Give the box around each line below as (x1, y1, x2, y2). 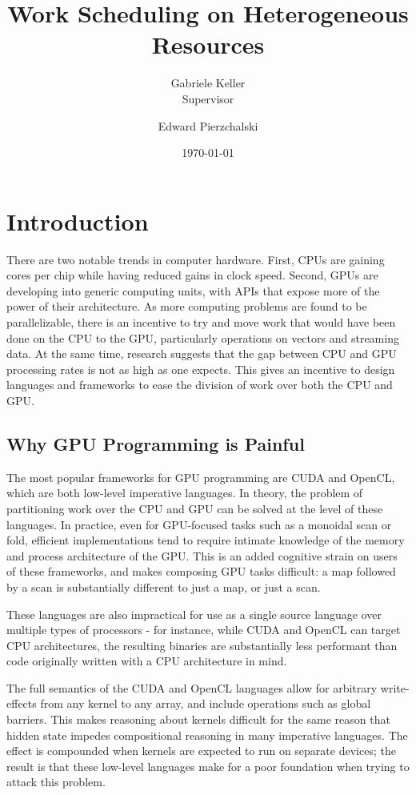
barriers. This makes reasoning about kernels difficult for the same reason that (6, 711, 390, 728)
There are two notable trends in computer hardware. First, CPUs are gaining (6, 251, 385, 267)
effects (6, 695, 37, 712)
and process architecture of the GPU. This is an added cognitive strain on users (6, 547, 398, 564)
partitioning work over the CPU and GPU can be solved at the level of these (6, 500, 383, 516)
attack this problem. (6, 773, 106, 790)
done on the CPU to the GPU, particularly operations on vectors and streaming (6, 329, 399, 346)
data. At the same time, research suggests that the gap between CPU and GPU (6, 345, 397, 362)
